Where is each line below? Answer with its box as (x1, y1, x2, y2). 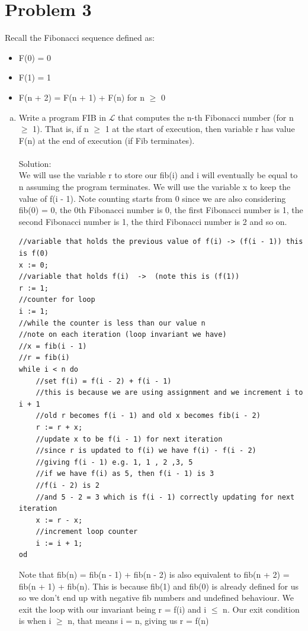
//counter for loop (18, 295, 95, 304)
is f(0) (18, 249, 49, 258)
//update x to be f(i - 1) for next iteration (36, 434, 223, 443)
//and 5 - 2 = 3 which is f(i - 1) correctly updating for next (36, 492, 295, 501)
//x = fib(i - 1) (18, 342, 87, 350)
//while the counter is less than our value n (18, 318, 206, 327)
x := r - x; (36, 516, 83, 524)
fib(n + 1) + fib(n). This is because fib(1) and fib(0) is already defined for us (18, 580, 299, 592)
